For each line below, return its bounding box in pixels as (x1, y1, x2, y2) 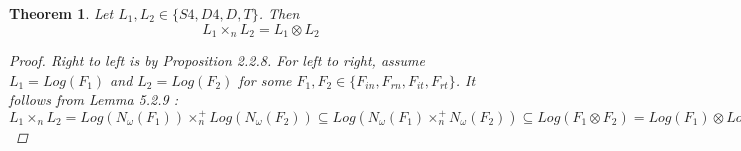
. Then (258, 3, 300, 23)
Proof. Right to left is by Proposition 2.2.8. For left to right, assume (9, 50, 425, 71)
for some (238, 69, 292, 90)
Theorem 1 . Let (9, 3, 114, 23)
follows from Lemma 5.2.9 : (9, 89, 178, 110)
